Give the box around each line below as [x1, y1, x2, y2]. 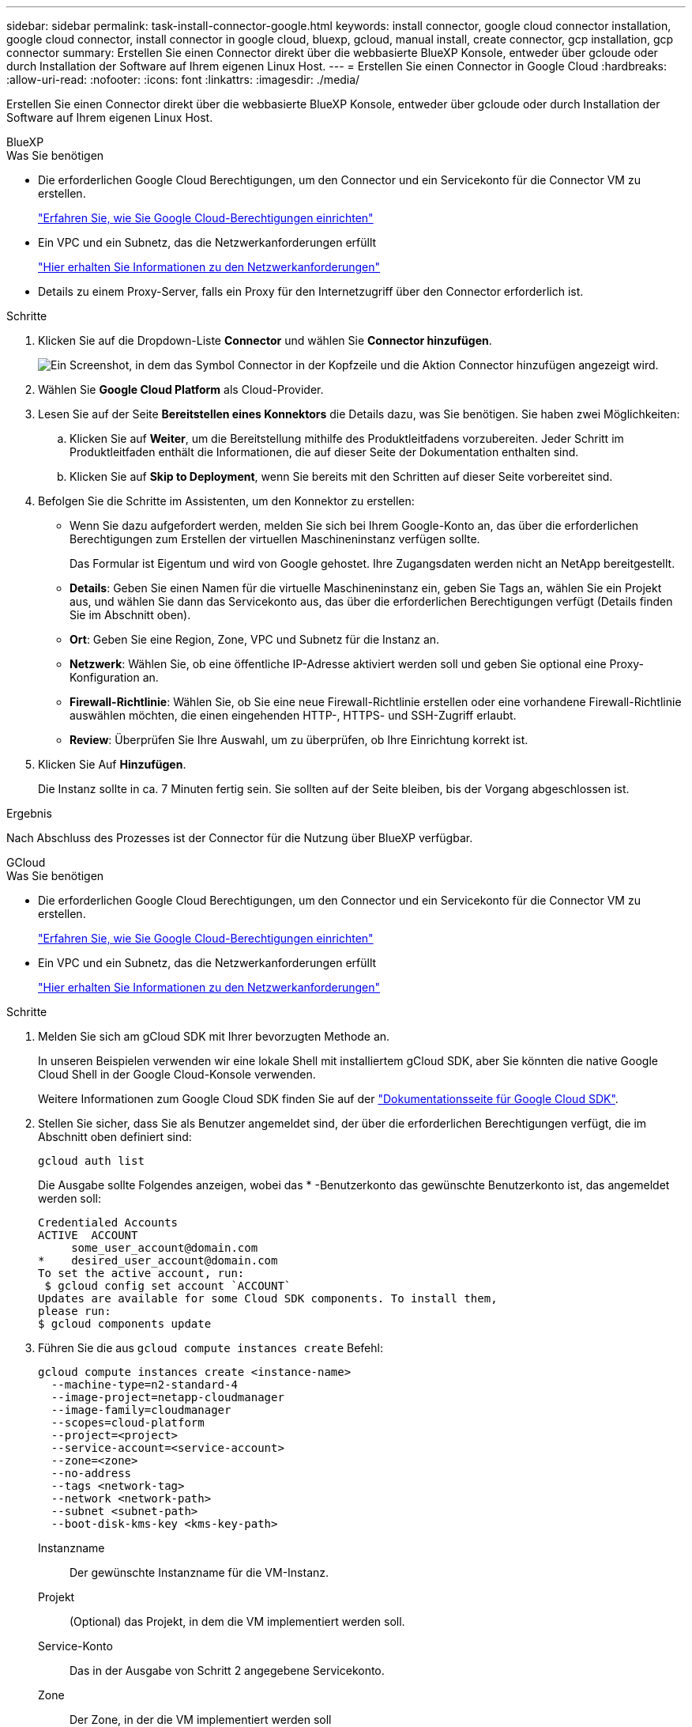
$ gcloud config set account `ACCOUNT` [44, 1279, 291, 1292]
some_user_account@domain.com [71, 1241, 258, 1254]
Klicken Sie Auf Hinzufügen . [38, 758, 186, 771]
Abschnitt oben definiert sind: [38, 1130, 192, 1143]
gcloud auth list [38, 1154, 145, 1167]
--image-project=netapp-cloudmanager [51, 1391, 284, 1404]
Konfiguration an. [70, 671, 159, 684]
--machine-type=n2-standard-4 [51, 1378, 238, 1391]
